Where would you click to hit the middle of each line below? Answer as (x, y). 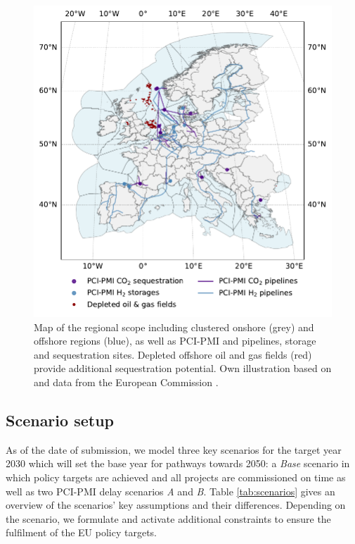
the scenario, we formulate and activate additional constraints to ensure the (168, 518)
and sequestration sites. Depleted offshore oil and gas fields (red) (173, 354)
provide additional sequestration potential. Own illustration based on (183, 368)
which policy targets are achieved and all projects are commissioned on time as (176, 477)
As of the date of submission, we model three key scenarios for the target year (174, 449)
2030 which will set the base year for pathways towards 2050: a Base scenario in (178, 463)
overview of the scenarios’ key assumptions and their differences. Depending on (176, 505)
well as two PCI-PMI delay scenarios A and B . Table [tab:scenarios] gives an (170, 491)
